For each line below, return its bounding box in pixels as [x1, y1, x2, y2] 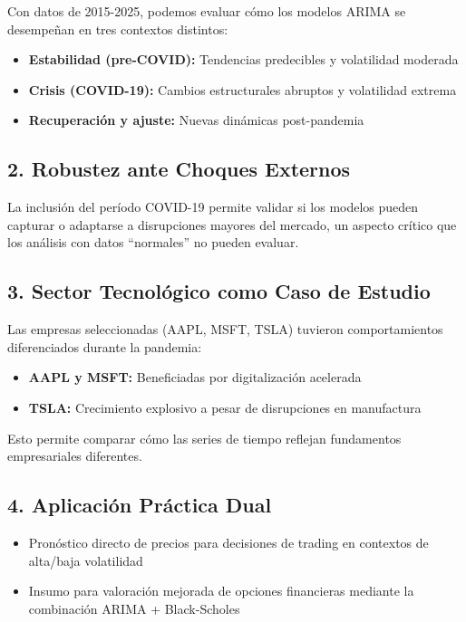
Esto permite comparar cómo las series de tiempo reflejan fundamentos [7, 428, 402, 447]
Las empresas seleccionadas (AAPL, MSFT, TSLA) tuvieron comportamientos [7, 320, 443, 339]
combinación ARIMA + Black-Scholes [28, 598, 240, 617]
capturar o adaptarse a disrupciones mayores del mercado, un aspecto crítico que [7, 215, 457, 234]
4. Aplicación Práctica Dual [7, 491, 272, 519]
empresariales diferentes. [7, 446, 142, 465]
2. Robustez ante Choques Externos [7, 155, 351, 183]
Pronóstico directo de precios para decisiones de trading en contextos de [28, 532, 429, 551]
